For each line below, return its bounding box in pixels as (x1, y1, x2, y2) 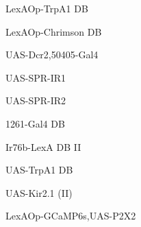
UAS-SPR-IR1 (5, 70, 66, 84)
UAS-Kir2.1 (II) (5, 185, 73, 200)
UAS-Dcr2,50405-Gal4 (5, 47, 99, 62)
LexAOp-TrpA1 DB (5, 1, 88, 15)
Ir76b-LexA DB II (5, 139, 81, 154)
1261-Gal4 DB (5, 116, 65, 130)
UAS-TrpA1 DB (5, 163, 73, 177)
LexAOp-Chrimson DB (5, 24, 102, 38)
